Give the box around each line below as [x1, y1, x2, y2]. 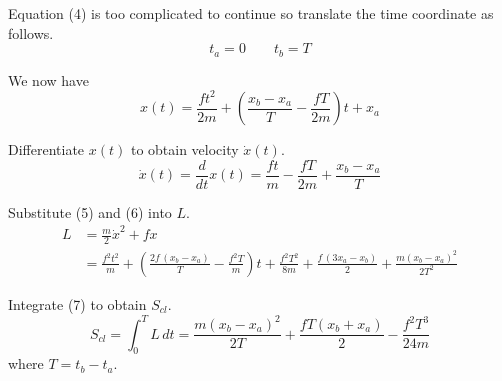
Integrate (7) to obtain [8, 293, 147, 314]
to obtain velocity [130, 139, 239, 160]
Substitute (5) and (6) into [8, 201, 172, 222]
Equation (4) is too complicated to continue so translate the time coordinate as [8, 3, 494, 23]
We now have [8, 69, 89, 90]
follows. [8, 22, 54, 43]
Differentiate [8, 139, 85, 160]
